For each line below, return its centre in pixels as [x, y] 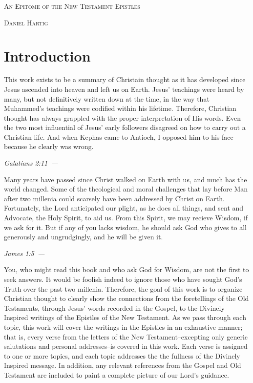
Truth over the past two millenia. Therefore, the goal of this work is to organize [123, 288]
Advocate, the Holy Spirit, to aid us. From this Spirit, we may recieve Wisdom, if [126, 218]
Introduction [47, 56]
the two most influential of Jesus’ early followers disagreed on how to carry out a [125, 127]
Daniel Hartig [26, 22]
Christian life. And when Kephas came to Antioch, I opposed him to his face [119, 137]
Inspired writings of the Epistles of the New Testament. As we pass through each [125, 317]
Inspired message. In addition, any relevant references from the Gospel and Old [123, 365]
